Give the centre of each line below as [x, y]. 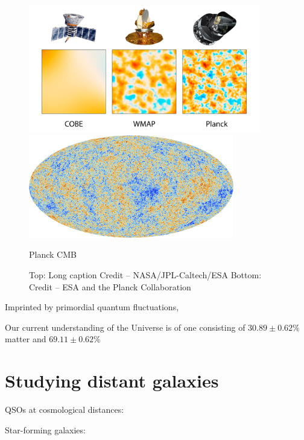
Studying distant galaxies [112, 381]
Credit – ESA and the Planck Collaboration [110, 286]
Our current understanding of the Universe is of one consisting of [125, 327]
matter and [26, 339]
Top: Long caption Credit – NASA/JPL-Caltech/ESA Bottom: [145, 275]
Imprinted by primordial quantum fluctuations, [92, 307]
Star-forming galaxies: [45, 429]
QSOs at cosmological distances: [65, 410]
